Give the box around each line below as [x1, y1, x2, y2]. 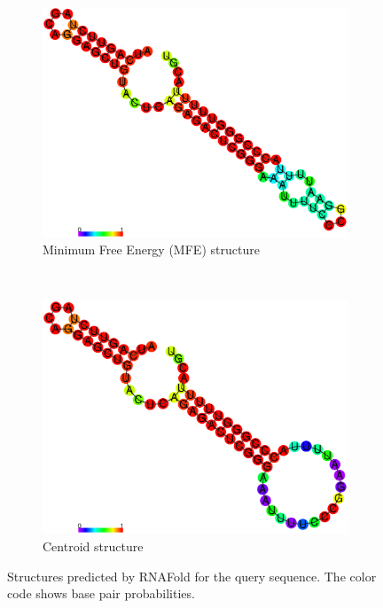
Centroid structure [43, 537, 144, 556]
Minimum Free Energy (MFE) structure [43, 240, 260, 259]
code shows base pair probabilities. [7, 584, 195, 603]
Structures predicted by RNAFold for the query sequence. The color [7, 566, 377, 585]
